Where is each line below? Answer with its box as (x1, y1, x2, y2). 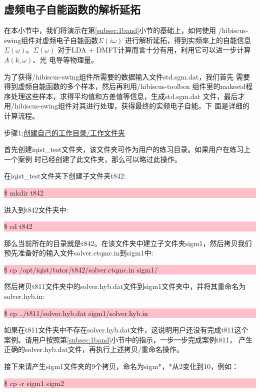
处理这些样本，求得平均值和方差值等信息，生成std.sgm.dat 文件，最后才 (10, 90, 245, 101)
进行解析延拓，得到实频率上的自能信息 (124, 34, 251, 45)
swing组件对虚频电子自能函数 (4, 34, 98, 45)
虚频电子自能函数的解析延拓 (4, 1, 140, 17)
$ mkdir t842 (4, 187, 43, 197)
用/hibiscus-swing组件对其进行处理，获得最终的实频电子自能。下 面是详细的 (4, 100, 250, 111)
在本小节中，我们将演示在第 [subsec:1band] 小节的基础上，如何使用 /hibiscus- (4, 25, 248, 35)
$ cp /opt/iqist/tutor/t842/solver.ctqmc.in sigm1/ (4, 264, 158, 274)
